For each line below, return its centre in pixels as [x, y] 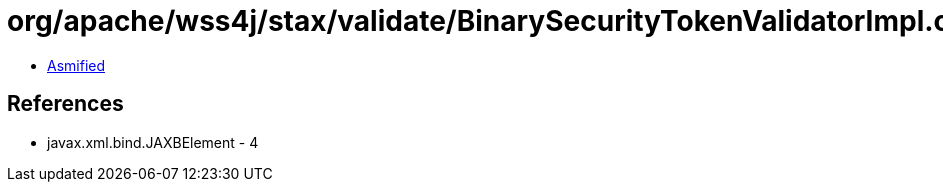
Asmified [76, 65]
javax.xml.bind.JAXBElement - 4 [153, 142]
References [65, 104]
